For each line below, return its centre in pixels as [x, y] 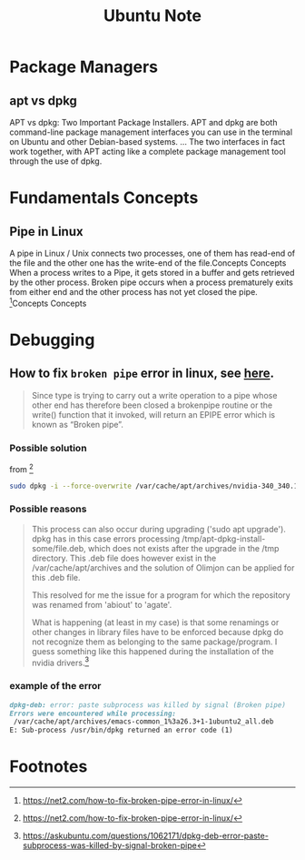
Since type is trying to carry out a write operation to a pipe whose [154, 395]
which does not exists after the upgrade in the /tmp [183, 548]
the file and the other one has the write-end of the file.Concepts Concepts [148, 263]
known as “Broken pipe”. [78, 424]
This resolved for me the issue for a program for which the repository [161, 595]
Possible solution [49, 448]
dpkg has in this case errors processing [105, 539]
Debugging [52, 340]
